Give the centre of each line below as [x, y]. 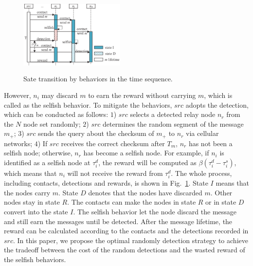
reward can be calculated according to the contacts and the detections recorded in [126, 231]
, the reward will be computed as [147, 162]
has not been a [210, 143]
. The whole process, [201, 173]
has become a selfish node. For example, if [146, 153]
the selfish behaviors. [35, 259]
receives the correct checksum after [113, 143]
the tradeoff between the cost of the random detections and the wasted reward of [125, 250]
